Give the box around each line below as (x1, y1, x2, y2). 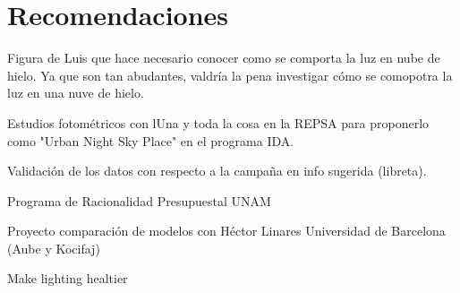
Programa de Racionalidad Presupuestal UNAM (7, 191, 271, 210)
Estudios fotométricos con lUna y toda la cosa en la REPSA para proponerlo (7, 113, 430, 132)
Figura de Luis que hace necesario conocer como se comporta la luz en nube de (7, 48, 440, 67)
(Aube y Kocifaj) (7, 238, 100, 257)
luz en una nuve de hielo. (7, 83, 144, 102)
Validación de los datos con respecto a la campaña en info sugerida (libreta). (7, 161, 427, 180)
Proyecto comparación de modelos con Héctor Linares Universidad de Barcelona (7, 221, 446, 240)
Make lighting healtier (7, 269, 128, 288)
